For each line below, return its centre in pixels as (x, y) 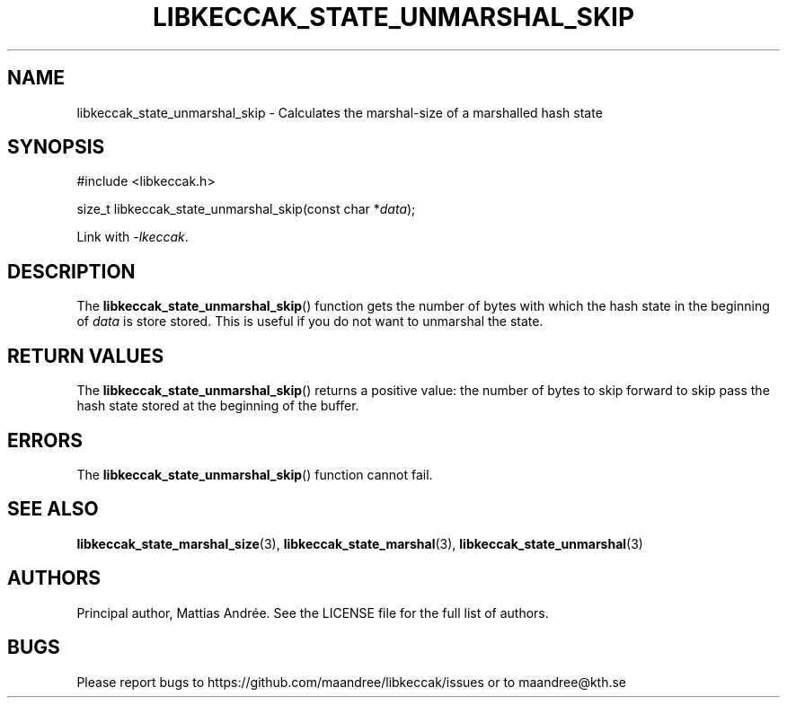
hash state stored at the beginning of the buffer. (218, 406)
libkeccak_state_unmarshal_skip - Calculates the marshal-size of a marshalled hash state (340, 112)
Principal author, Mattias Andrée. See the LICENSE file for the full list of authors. (313, 612)
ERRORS (45, 440)
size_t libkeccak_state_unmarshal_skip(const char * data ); (246, 209)
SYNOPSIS (56, 147)
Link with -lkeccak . (133, 237)
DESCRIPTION (71, 271)
